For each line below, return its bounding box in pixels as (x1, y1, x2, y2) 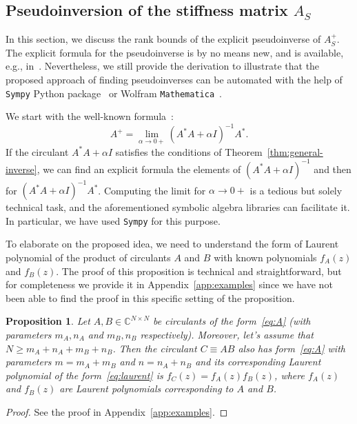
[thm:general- (267, 144, 323, 159)
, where (274, 367, 305, 382)
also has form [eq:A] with (238, 341, 345, 355)
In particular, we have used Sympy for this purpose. (6, 213, 221, 228)
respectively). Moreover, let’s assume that (140, 327, 314, 341)
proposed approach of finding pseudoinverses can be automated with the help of (6, 72, 343, 86)
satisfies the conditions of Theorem (115, 144, 263, 159)
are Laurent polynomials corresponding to (59, 381, 234, 396)
